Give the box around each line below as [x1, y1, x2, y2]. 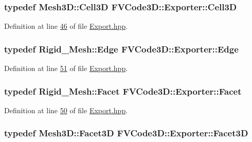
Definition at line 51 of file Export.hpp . [4, 63, 128, 74]
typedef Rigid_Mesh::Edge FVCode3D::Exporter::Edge [4, 42, 239, 55]
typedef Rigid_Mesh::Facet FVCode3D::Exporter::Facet [4, 84, 242, 97]
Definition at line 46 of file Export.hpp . [4, 21, 128, 31]
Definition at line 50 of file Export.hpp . [4, 104, 128, 115]
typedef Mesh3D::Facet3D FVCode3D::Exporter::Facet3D [4, 127, 248, 139]
